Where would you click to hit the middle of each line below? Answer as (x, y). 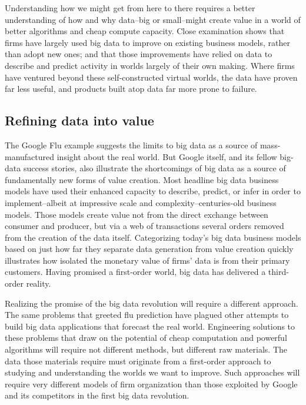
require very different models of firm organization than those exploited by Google (151, 384)
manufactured (30, 156)
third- (278, 272)
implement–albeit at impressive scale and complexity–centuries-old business (141, 202)
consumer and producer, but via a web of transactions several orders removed (144, 226)
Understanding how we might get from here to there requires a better (130, 8)
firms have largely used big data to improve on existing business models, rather (147, 42)
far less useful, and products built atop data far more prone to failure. (131, 89)
